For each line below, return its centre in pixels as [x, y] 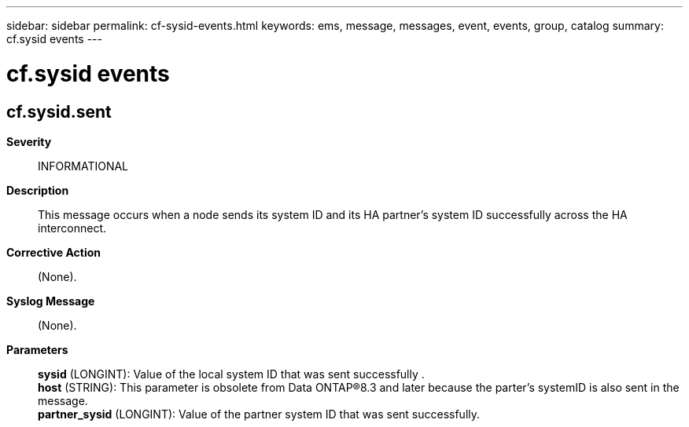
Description [38, 190]
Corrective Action [53, 252]
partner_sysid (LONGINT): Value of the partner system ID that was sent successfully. [259, 414]
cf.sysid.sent [59, 111]
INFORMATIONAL [83, 166]
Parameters [37, 349]
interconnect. [72, 228]
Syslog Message [51, 301]
